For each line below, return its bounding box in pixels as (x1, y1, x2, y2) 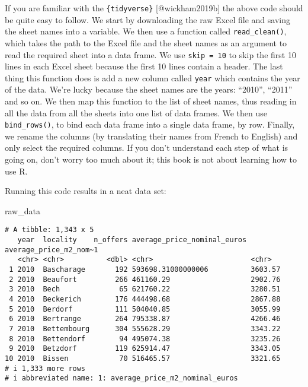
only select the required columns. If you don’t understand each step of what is (5, 141, 288, 154)
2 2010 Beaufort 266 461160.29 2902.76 (9, 275, 281, 284)
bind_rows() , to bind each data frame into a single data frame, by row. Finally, (5, 118, 295, 131)
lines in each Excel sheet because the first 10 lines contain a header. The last (5, 60, 283, 72)
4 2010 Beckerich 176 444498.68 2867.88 (9, 295, 281, 303)
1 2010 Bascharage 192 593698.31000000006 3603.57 (9, 265, 281, 274)
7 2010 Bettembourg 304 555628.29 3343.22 (9, 324, 281, 333)
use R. (5, 164, 28, 177)
